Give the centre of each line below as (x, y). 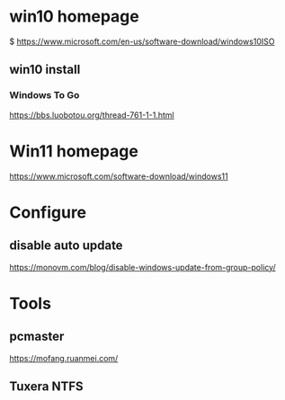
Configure (48, 212)
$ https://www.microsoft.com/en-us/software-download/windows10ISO (142, 41)
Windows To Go (45, 95)
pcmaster (37, 337)
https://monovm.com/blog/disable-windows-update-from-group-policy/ (142, 267)
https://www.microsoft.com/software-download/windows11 (119, 176)
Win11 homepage (74, 151)
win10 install (45, 70)
